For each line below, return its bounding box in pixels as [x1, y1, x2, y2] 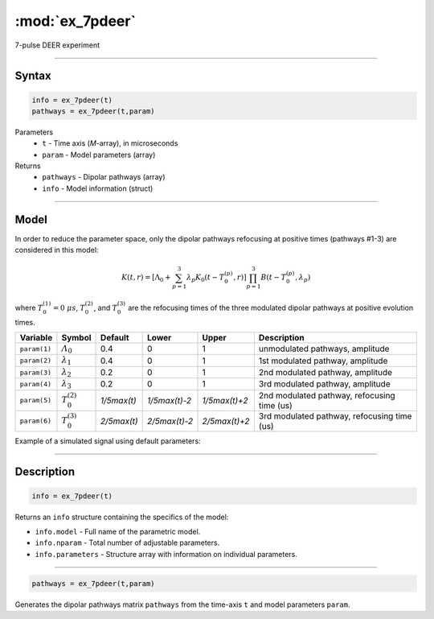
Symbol [61, 332, 92, 344]
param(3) [19, 368, 52, 377]
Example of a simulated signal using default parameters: [14, 435, 201, 446]
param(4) [19, 379, 52, 388]
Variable [19, 332, 53, 344]
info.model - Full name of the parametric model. [35, 527, 201, 536]
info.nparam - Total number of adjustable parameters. [35, 538, 220, 547]
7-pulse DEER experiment [14, 40, 100, 50]
